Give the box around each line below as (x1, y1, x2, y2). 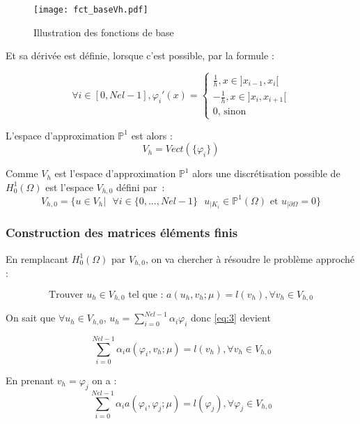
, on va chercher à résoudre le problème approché (145, 251, 354, 266)
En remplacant (6, 251, 69, 266)
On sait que (6, 310, 56, 325)
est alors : (131, 128, 173, 142)
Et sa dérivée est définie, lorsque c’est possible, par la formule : (6, 48, 274, 63)
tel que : (128, 289, 164, 300)
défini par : (116, 179, 165, 194)
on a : (92, 372, 117, 387)
